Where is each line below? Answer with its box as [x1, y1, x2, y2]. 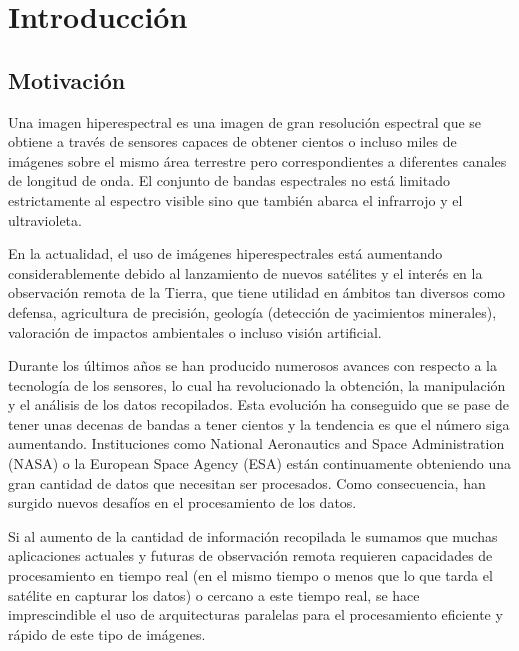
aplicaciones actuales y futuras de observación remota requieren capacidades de [8, 545, 493, 566]
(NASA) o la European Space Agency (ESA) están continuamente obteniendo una [8, 453, 511, 474]
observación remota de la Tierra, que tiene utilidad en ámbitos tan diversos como [8, 282, 506, 303]
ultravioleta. [8, 209, 82, 230]
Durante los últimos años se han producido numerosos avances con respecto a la [8, 355, 497, 376]
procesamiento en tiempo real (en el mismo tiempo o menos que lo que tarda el [8, 565, 493, 586]
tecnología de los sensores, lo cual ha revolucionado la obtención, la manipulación [8, 374, 506, 395]
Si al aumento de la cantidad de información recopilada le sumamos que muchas [8, 525, 498, 546]
